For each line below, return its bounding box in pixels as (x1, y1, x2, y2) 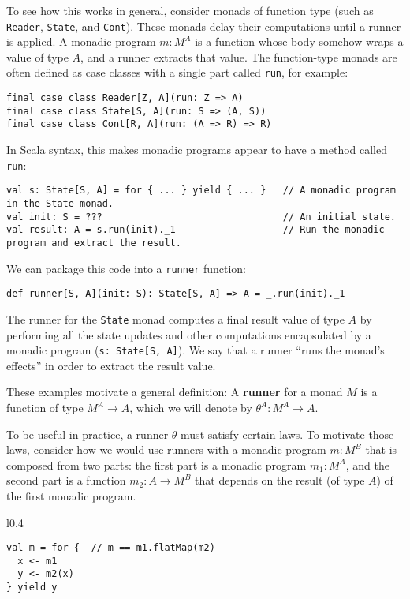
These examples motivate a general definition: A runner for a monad (6, 384, 343, 400)
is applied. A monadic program (6, 33, 156, 50)
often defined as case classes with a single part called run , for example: (6, 64, 348, 80)
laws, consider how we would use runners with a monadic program (6, 441, 326, 458)
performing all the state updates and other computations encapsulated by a (6, 326, 371, 343)
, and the (345, 456, 389, 473)
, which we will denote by (129, 399, 252, 415)
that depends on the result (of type (195, 472, 365, 489)
